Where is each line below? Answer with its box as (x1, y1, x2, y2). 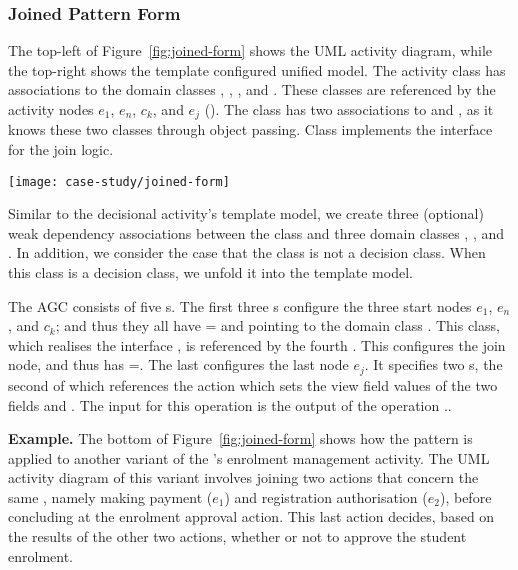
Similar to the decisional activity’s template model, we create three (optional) (8, 203, 484, 224)
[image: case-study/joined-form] (8, 174, 230, 189)
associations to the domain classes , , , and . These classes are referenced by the (8, 79, 496, 100)
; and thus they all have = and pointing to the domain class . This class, (55, 315, 500, 336)
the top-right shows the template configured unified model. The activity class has (8, 59, 506, 80)
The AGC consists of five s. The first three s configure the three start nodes (8, 295, 472, 316)
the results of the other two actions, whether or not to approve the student (8, 526, 467, 547)
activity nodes (8, 99, 94, 119)
